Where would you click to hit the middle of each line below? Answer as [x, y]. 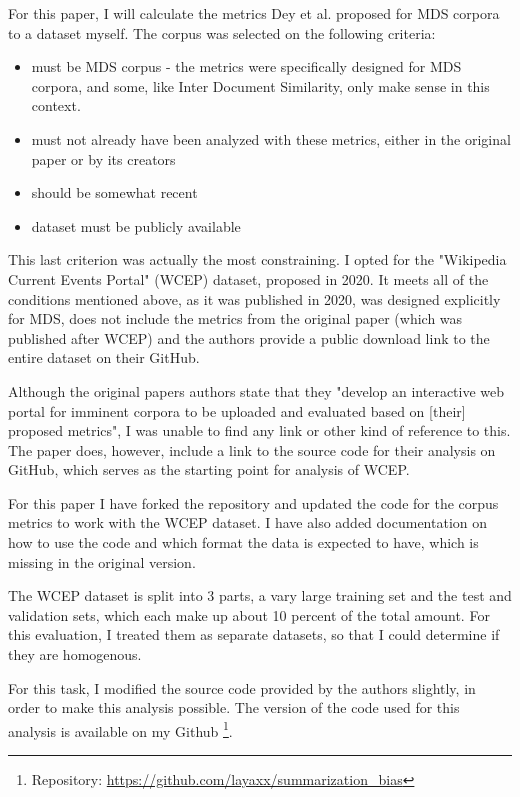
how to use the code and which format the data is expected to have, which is [243, 542]
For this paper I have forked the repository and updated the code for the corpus [253, 502]
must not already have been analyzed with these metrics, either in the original [271, 138]
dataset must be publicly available [136, 225]
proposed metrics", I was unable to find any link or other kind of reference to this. [259, 430]
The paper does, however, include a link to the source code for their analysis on [252, 449]
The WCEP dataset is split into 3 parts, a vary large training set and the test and [260, 595]
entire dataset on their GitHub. [104, 357]
